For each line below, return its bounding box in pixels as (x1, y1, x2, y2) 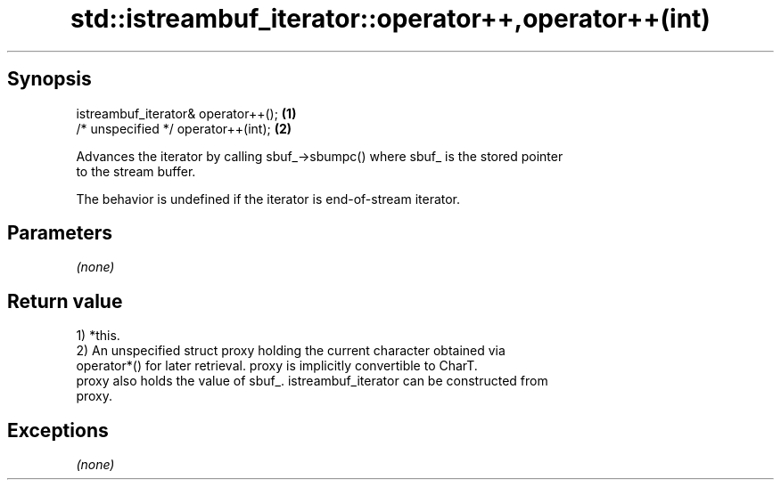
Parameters (7, 222, 112, 245)
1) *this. (76, 328, 120, 344)
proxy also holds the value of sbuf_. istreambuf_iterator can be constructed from (76, 373, 548, 389)
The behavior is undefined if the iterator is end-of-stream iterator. (76, 191, 461, 207)
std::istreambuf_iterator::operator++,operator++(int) (70, 4, 711, 34)
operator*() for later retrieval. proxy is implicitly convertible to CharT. (76, 358, 478, 374)
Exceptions (7, 418, 109, 442)
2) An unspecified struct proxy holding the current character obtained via (76, 343, 506, 359)
